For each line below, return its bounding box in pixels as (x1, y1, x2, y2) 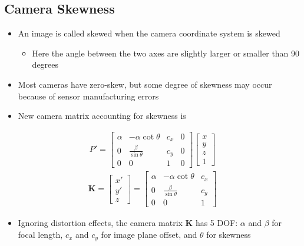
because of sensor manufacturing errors (18, 89, 159, 102)
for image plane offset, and (101, 228, 197, 241)
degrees (32, 58, 59, 71)
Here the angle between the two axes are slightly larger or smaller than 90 (32, 46, 300, 59)
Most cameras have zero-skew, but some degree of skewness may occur (18, 78, 272, 90)
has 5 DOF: (195, 217, 238, 229)
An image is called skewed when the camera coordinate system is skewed (18, 27, 280, 39)
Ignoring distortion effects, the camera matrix (18, 217, 183, 229)
